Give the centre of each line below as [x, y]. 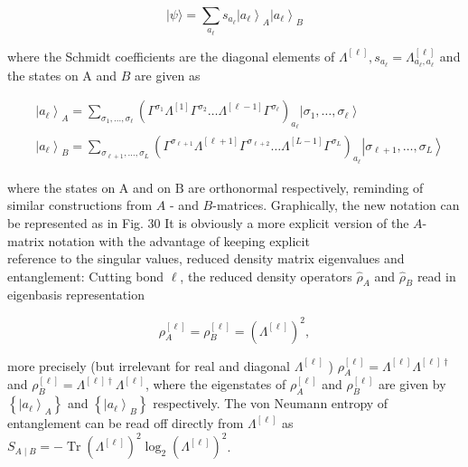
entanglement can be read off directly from [126, 423]
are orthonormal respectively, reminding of [306, 187]
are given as [168, 75]
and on [152, 187]
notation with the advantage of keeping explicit [179, 240]
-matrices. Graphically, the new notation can [336, 205]
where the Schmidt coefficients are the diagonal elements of [171, 56]
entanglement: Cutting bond [86, 276]
